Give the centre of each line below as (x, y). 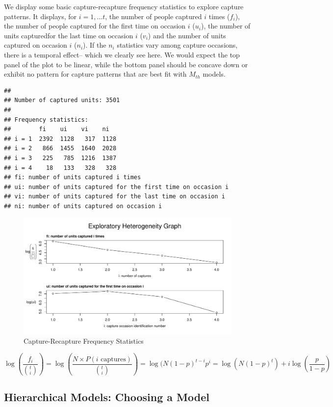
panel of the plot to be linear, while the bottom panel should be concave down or (126, 64)
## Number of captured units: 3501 (62, 100)
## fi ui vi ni (57, 129)
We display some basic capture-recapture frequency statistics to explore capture (124, 6)
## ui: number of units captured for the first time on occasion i (116, 187)
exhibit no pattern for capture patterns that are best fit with (95, 74)
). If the (95, 45)
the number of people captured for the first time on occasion (95, 26)
